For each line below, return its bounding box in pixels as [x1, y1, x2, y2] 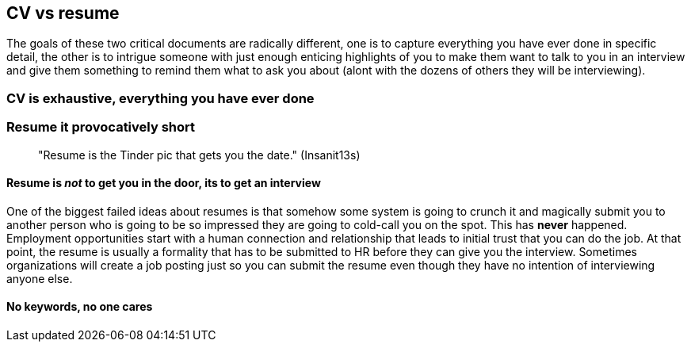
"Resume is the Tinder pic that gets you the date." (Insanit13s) [38, 147, 361, 162]
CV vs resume [6, 3, 120, 23]
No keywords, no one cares [6, 300, 153, 314]
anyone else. [6, 271, 73, 285]
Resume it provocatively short [6, 119, 195, 136]
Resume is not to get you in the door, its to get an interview [6, 176, 321, 190]
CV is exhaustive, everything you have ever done [6, 90, 315, 106]
